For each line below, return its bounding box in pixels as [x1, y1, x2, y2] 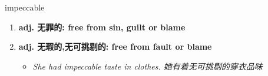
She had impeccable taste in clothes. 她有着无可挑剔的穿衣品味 [32, 60, 263, 72]
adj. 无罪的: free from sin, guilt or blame [18, 20, 186, 33]
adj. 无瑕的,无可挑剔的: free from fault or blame [18, 40, 212, 53]
